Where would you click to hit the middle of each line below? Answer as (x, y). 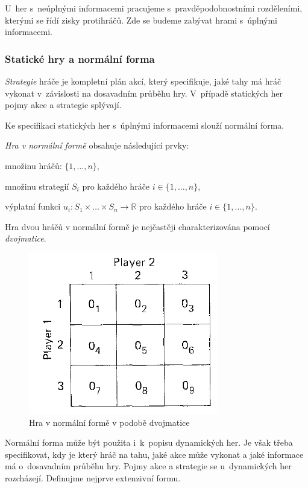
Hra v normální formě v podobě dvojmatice (109, 422)
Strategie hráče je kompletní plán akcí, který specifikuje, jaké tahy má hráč (143, 81)
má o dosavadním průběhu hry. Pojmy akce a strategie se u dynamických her (148, 466)
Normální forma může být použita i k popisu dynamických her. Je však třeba (149, 442)
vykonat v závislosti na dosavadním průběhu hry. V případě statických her (144, 93)
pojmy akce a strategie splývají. (63, 105)
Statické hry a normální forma (80, 58)
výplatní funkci (33, 206)
